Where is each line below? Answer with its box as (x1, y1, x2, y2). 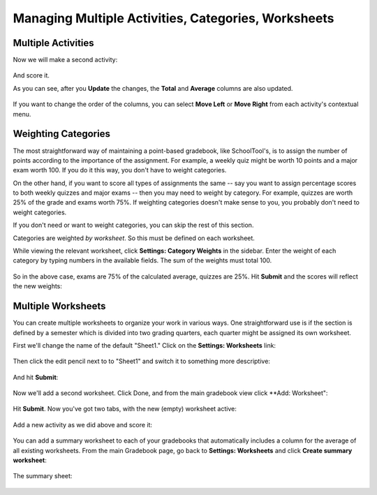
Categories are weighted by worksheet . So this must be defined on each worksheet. (13, 234, 255, 242)
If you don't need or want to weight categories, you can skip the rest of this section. (13, 221, 254, 230)
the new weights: (13, 282, 63, 290)
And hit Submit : (13, 373, 59, 381)
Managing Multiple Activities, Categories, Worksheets (13, 10, 334, 26)
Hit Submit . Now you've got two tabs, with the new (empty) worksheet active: (13, 405, 237, 413)
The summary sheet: (13, 472, 73, 480)
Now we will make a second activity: (13, 56, 118, 64)
